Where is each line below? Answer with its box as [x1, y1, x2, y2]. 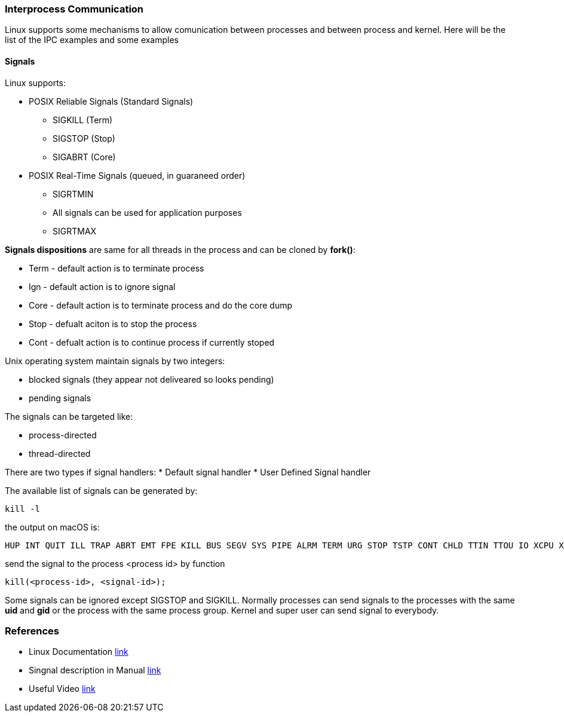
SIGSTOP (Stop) [53, 133, 115, 144]
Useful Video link [29, 684, 96, 694]
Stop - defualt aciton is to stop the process [29, 318, 197, 329]
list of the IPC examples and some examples [5, 35, 179, 45]
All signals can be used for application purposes [53, 207, 242, 218]
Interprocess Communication [5, 3, 144, 15]
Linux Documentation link [29, 646, 128, 657]
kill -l [5, 504, 41, 514]
